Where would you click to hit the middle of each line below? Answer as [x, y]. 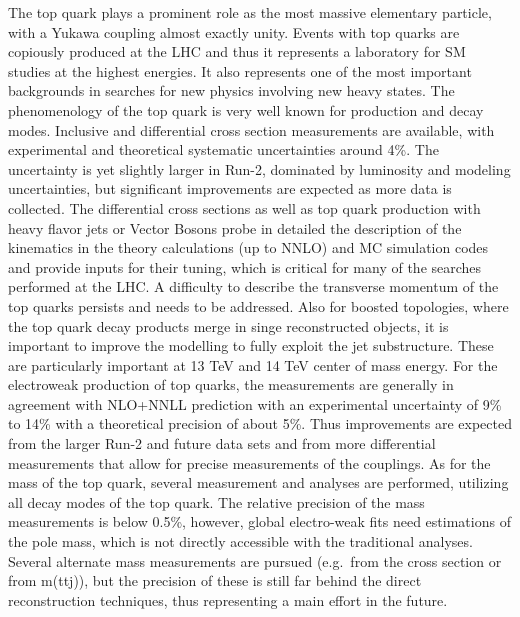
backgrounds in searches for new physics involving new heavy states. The [231, 90]
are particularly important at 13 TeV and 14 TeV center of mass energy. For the [253, 364]
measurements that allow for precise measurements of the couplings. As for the [249, 462]
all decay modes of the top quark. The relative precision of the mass [216, 501]
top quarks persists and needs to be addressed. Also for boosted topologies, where [258, 305]
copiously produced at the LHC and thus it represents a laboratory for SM [237, 51]
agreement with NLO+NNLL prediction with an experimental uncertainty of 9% [255, 403]
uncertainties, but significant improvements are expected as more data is [230, 188]
